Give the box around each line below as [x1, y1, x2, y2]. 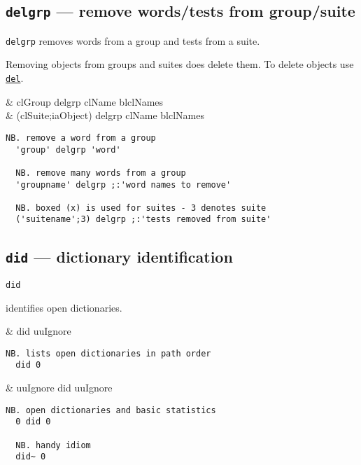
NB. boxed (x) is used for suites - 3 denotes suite [15, 202, 267, 213]
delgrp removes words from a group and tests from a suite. [6, 33, 260, 48]
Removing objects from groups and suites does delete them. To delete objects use [6, 57, 354, 71]
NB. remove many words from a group [15, 167, 186, 178]
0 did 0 [15, 417, 51, 427]
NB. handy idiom [15, 440, 91, 450]
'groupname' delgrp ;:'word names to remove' [15, 179, 232, 190]
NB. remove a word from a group [6, 132, 156, 143]
